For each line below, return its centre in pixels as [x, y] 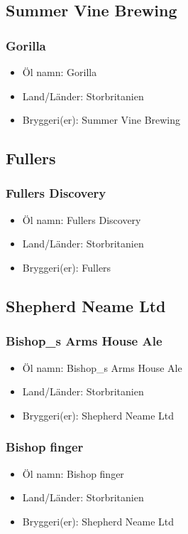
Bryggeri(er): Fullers [67, 267]
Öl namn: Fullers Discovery [82, 219]
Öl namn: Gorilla [60, 72]
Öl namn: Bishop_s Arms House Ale [102, 367]
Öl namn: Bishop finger [73, 473]
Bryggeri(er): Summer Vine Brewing [101, 120]
